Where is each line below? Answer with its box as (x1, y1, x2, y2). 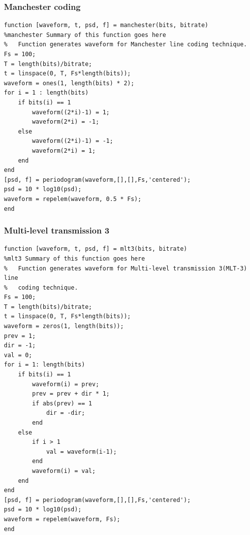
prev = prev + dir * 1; (32, 390, 110, 398)
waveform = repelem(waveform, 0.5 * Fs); (4, 195, 142, 202)
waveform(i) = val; (32, 467, 96, 474)
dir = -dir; (46, 409, 85, 417)
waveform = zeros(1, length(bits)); (4, 323, 124, 330)
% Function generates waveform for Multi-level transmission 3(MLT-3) (4, 265, 247, 272)
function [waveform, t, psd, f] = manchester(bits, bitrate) (4, 22, 209, 29)
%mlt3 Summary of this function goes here (4, 255, 145, 262)
